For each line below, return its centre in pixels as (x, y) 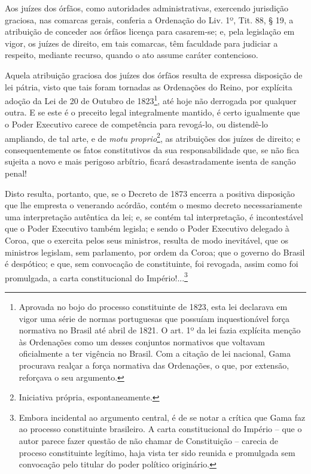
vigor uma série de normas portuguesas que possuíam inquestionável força (154, 318)
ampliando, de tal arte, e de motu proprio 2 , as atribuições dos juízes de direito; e (153, 137)
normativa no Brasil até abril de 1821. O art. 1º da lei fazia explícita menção (160, 330)
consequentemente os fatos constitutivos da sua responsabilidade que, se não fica (152, 149)
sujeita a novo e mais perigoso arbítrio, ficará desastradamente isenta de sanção (150, 161)
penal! (16, 173)
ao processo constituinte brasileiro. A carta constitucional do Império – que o (160, 429)
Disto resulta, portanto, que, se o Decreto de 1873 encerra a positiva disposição (150, 193)
